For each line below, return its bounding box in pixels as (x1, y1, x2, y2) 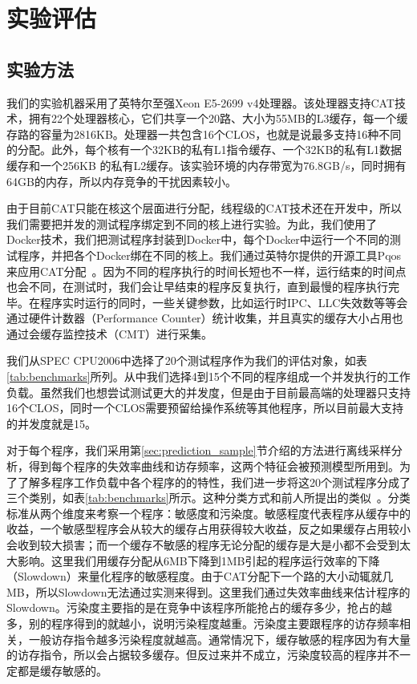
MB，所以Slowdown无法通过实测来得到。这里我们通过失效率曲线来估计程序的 (6, 583, 411, 600)
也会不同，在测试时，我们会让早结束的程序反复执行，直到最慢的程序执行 (6, 278, 388, 295)
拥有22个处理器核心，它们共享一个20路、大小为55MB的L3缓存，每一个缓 (28, 110, 408, 127)
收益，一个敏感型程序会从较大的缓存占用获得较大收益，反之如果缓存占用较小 (6, 520, 411, 537)
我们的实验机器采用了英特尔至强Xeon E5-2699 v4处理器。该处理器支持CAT (6, 94, 395, 111)
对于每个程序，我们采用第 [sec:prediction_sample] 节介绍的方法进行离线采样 (6, 442, 391, 459)
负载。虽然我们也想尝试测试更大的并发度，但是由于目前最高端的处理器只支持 (6, 383, 411, 400)
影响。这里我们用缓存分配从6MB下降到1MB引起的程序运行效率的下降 (17, 552, 380, 569)
